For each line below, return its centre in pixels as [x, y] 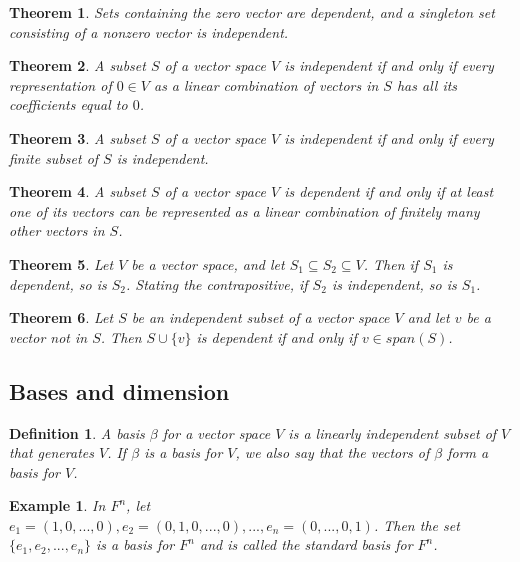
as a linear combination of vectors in [266, 84]
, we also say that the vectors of [332, 452]
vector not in [48, 336]
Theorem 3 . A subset [77, 137]
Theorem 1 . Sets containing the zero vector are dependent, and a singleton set [252, 12]
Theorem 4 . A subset [77, 191]
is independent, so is [394, 283]
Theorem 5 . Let [61, 263]
